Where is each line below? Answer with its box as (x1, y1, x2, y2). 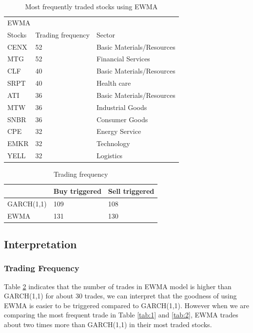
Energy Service (96, 126, 141, 136)
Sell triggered (108, 185, 155, 196)
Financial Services (96, 54, 150, 64)
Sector (96, 29, 116, 39)
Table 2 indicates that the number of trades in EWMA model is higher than (4, 281, 232, 291)
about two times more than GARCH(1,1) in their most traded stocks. (4, 319, 212, 329)
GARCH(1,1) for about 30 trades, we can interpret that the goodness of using (4, 291, 237, 301)
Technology (96, 138, 130, 148)
